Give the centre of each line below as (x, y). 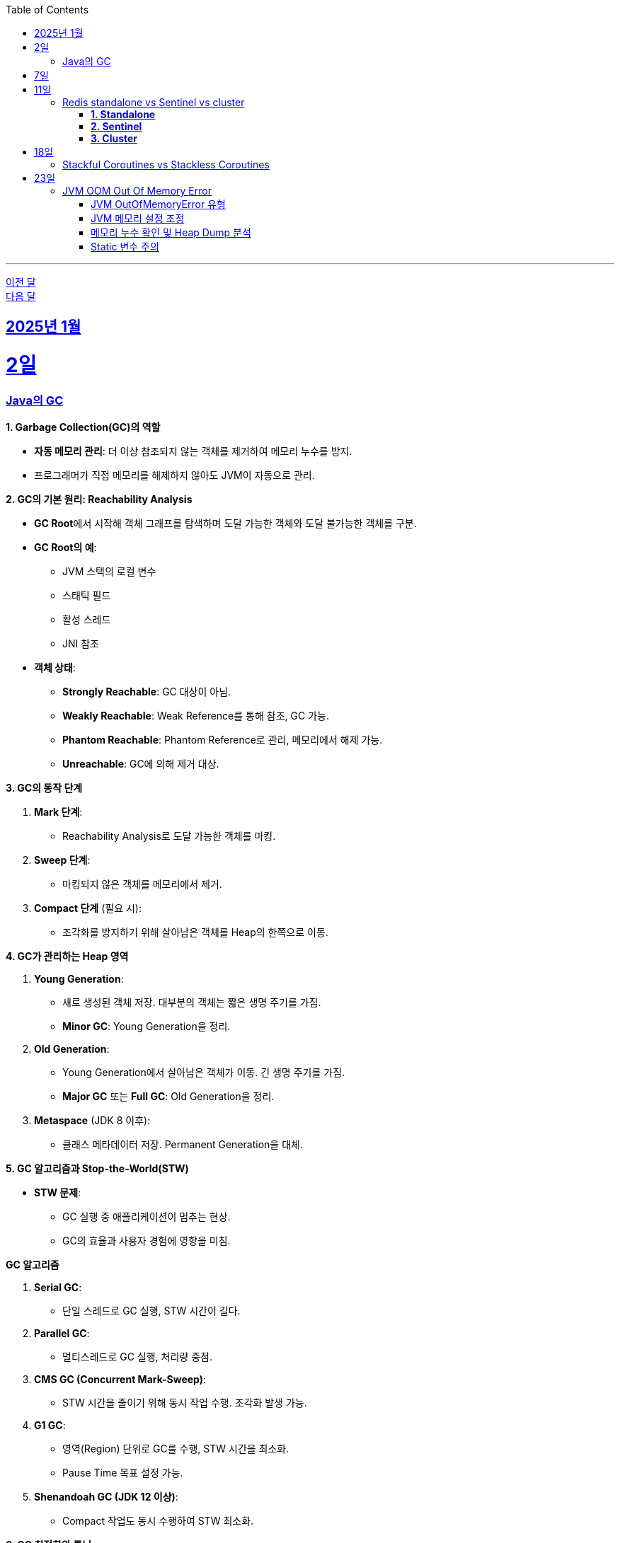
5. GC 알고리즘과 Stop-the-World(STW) (97, 1169)
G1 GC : (50, 1426)
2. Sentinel (116, 126)
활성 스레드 (87, 620)
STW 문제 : (58, 1193)
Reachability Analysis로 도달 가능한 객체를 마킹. (169, 836)
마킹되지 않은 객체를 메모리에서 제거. (142, 884)
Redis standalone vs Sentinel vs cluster (154, 102)
